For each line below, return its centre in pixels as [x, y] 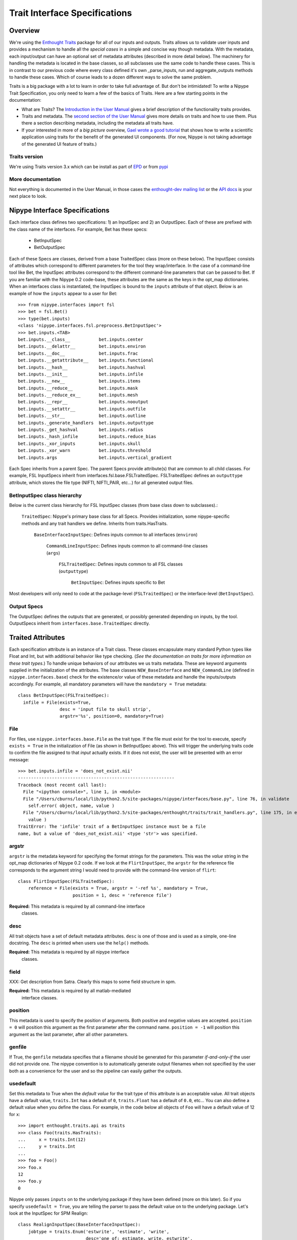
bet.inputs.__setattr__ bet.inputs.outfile [82, 409]
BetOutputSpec [49, 248]
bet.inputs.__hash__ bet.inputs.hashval [82, 367]
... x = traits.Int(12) [52, 1140]
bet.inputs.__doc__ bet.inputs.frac [78, 353]
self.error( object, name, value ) [71, 806]
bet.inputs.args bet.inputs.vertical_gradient [95, 457]
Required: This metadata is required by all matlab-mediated [70, 991]
